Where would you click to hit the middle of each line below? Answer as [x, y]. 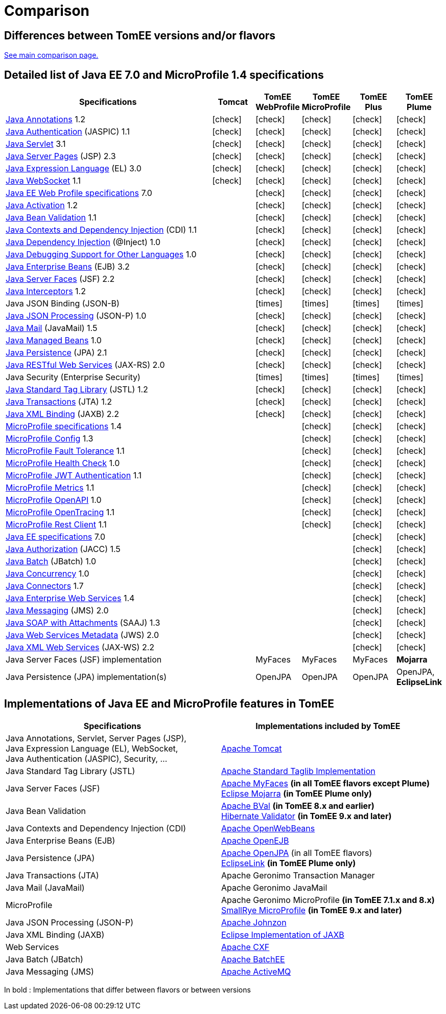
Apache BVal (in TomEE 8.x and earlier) [298, 806]
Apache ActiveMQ [256, 971]
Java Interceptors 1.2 [46, 291]
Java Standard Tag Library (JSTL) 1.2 [77, 390]
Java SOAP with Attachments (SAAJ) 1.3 [83, 623]
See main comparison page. [51, 55]
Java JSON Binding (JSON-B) [63, 304]
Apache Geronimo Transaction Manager [298, 875]
